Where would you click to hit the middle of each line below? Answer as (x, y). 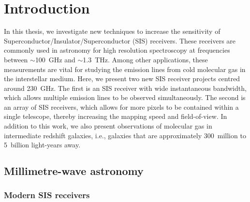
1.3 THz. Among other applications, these (145, 59)
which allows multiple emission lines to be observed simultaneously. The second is (125, 97)
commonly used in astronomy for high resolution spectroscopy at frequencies (117, 50)
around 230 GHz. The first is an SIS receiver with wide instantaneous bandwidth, (125, 88)
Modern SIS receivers (47, 195)
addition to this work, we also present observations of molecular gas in (108, 126)
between (16, 59)
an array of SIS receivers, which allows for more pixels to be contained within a (121, 107)
